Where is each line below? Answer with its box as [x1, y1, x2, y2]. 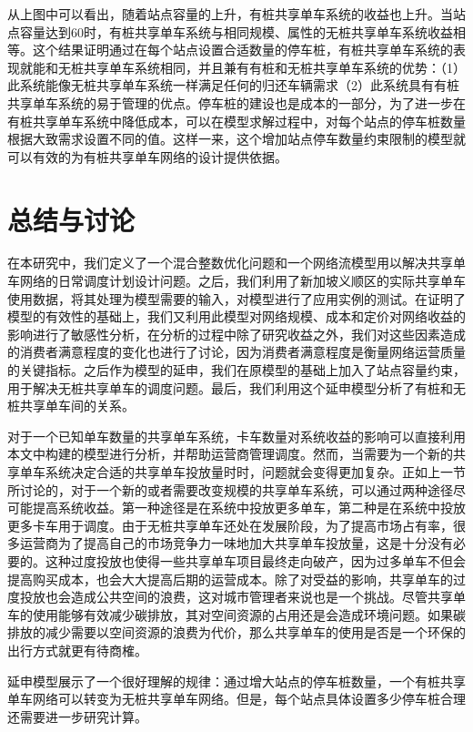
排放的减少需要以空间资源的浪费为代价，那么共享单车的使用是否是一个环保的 [7, 623, 466, 642]
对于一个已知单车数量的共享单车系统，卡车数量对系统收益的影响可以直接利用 [7, 426, 466, 445]
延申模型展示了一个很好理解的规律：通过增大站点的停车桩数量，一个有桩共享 [7, 671, 466, 690]
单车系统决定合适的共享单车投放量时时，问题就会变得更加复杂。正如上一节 [19, 463, 466, 481]
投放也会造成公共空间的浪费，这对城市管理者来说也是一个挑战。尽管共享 [19, 587, 453, 606]
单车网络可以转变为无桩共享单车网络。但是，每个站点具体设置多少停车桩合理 [7, 689, 466, 708]
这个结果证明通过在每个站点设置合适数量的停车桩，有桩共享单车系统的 [32, 40, 453, 59]
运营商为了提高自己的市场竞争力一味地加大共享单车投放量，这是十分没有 [19, 534, 453, 553]
